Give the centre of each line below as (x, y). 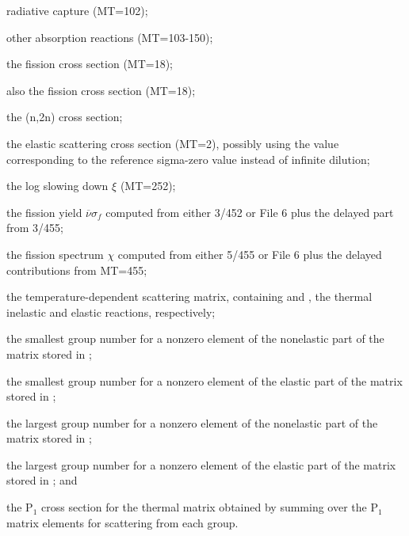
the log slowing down (57, 186)
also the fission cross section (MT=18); (101, 90)
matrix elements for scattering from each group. (122, 522)
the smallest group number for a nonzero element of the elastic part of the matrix (204, 380)
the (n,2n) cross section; (65, 117)
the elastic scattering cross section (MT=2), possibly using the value (173, 143)
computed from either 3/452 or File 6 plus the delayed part (250, 212)
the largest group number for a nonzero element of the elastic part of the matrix (201, 464)
